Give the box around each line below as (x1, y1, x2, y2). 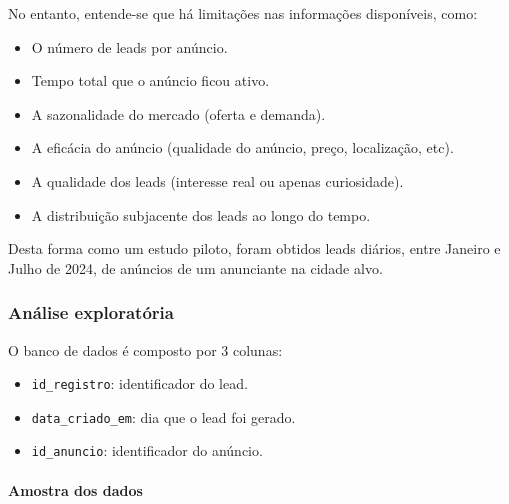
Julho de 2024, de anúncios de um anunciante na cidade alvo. (8, 257, 383, 278)
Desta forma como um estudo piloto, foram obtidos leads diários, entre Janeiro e (8, 238, 501, 259)
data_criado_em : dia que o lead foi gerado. (31, 406, 296, 427)
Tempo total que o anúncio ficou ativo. (31, 70, 270, 91)
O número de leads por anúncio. (31, 36, 228, 57)
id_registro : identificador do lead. (31, 373, 248, 394)
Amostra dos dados (8, 479, 143, 500)
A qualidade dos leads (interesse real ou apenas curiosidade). (31, 170, 404, 191)
